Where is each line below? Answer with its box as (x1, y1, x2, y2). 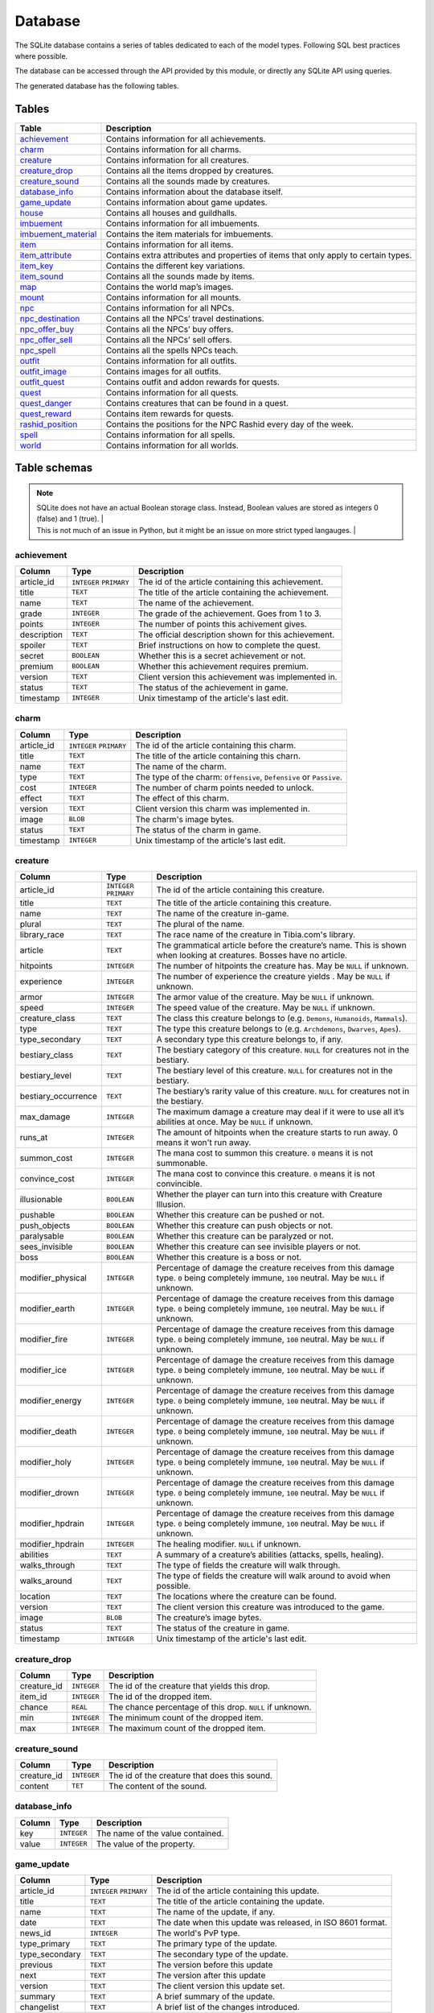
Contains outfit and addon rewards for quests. (105, 376, 280, 387)
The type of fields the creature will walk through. (156, 1560, 341, 1571)
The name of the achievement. (137, 597, 255, 608)
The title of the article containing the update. (156, 1896, 325, 1908)
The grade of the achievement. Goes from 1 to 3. (137, 608, 321, 619)
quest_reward (19, 407, 72, 419)
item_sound (19, 271, 64, 282)
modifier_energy (19, 1395, 82, 1407)
